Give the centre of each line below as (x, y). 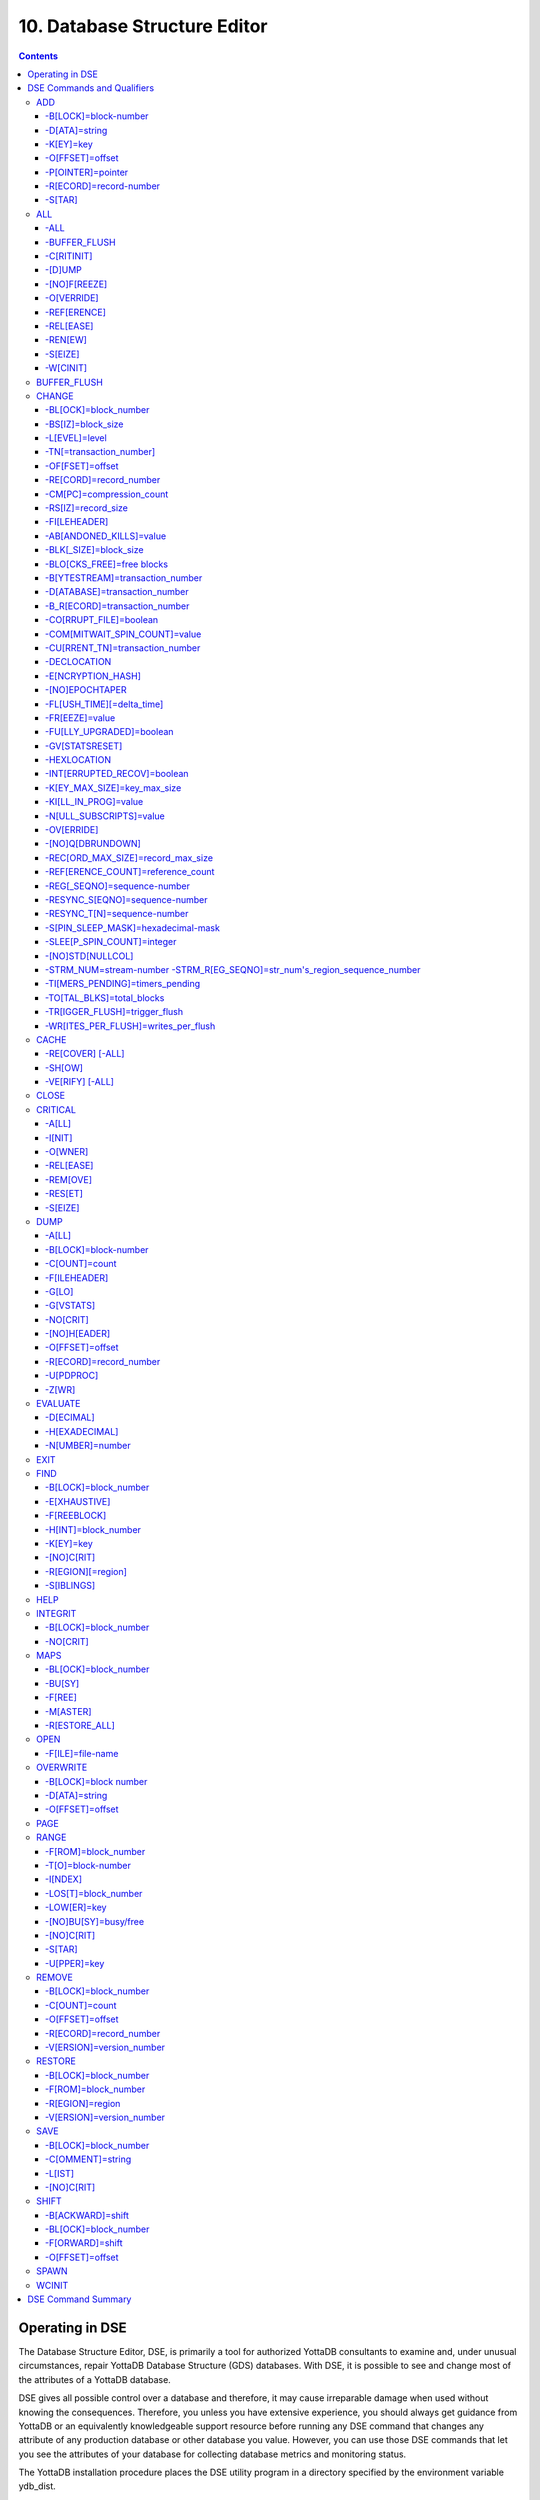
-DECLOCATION (78, 662)
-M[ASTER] (68, 1711)
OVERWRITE (62, 1767)
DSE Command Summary (79, 2299)
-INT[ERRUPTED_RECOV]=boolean (117, 774)
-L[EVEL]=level (76, 438)
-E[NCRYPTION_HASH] (93, 676)
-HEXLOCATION (78, 760)
